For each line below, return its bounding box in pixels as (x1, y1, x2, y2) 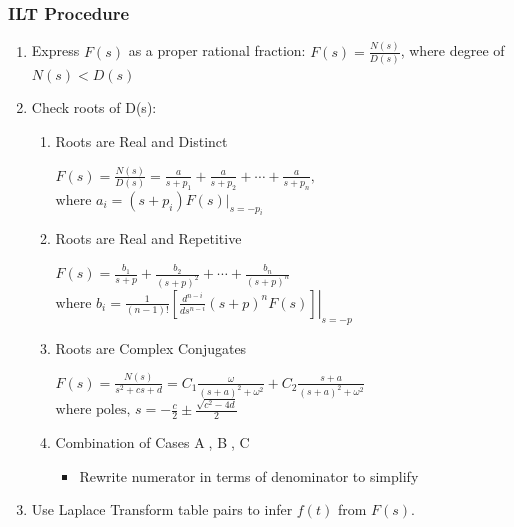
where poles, (55, 403, 131, 418)
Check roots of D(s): (31, 97, 157, 118)
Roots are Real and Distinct (55, 131, 228, 152)
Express (31, 40, 80, 61)
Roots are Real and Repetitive (55, 228, 242, 249)
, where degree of (400, 40, 505, 61)
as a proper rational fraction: (128, 40, 306, 61)
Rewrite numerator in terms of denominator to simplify (79, 465, 419, 486)
